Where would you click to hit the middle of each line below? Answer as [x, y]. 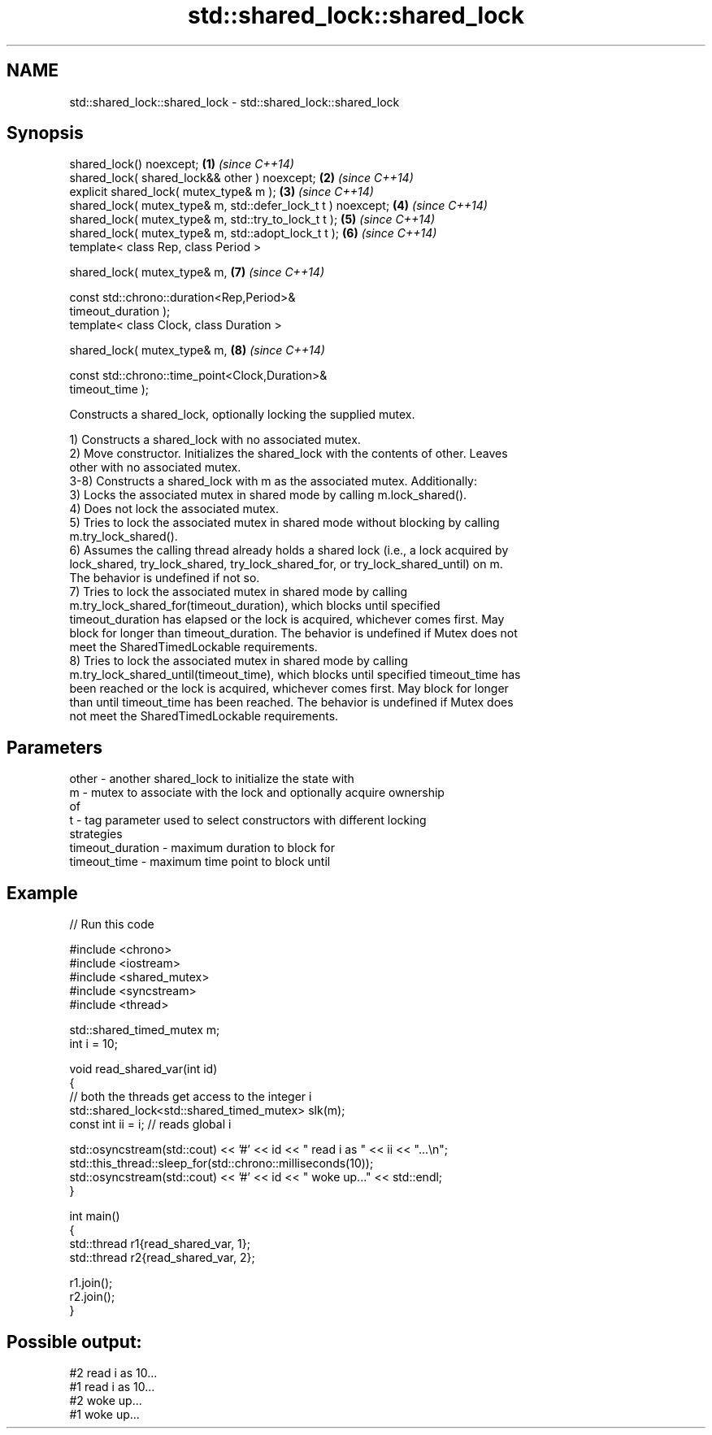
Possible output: [74, 1342]
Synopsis [45, 133]
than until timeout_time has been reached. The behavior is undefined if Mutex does [291, 702]
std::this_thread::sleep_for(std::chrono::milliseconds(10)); [221, 1163]
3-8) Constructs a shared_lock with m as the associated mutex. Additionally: [274, 481]
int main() [95, 1216]
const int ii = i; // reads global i [150, 1124]
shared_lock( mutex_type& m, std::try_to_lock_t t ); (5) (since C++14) [252, 220]
